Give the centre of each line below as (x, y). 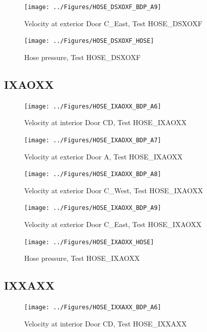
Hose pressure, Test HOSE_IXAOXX (82, 258)
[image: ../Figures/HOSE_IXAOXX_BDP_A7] (93, 140)
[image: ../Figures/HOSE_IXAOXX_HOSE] (89, 242)
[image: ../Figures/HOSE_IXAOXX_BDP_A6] (93, 106)
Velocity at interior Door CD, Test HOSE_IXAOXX (106, 122)
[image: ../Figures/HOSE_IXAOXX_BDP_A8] (93, 174)
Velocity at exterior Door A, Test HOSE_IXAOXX (104, 156)
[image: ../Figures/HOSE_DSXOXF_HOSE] (89, 41)
